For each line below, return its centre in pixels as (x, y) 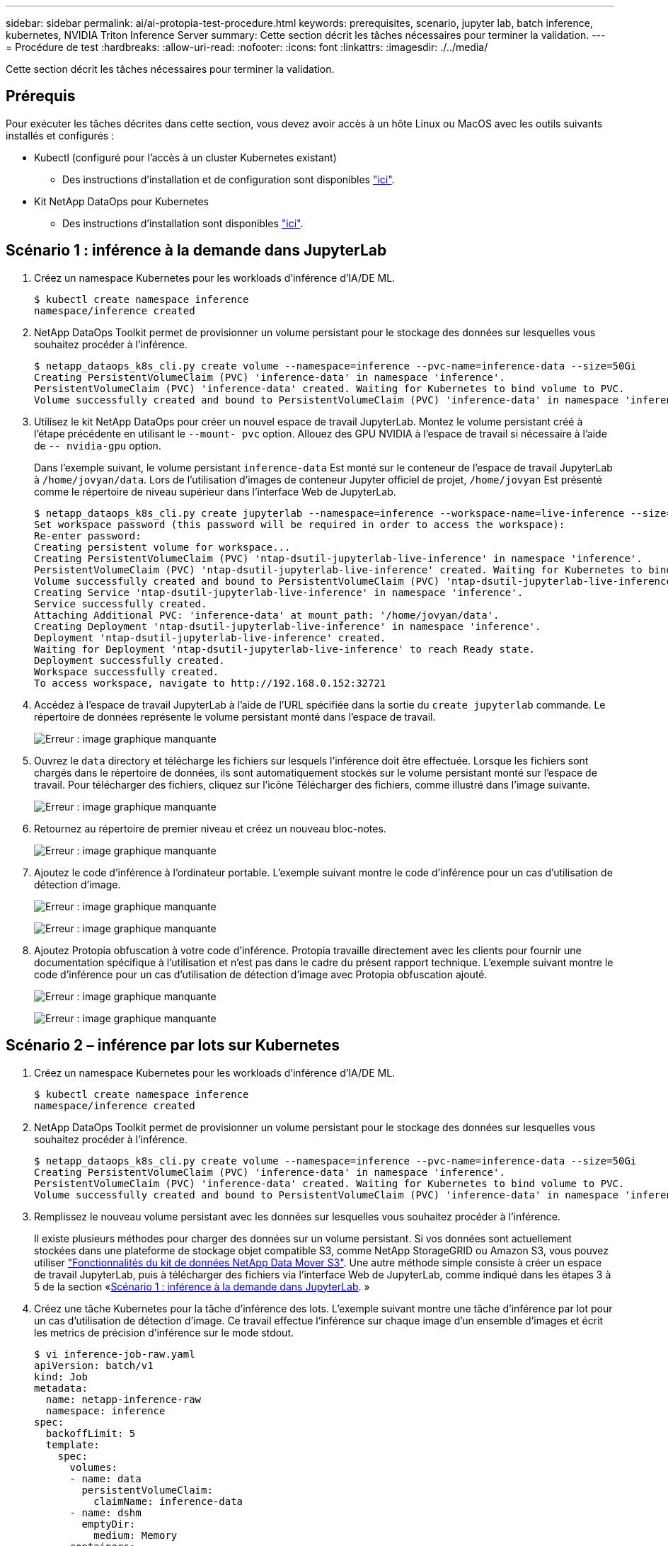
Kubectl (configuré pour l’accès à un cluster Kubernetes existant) (185, 157)
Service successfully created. (121, 603)
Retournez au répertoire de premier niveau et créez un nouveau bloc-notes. (210, 828)
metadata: (61, 1388)
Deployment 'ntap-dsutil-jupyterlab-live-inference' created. (210, 637)
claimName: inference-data (168, 1501)
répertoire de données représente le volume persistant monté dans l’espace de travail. (235, 716)
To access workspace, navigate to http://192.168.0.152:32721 (210, 683)
